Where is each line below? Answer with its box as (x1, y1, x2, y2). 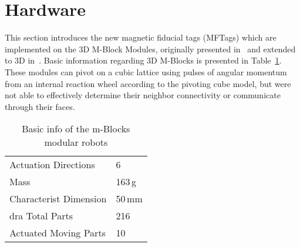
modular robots (44, 135, 108, 149)
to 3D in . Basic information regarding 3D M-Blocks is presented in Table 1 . (5, 54, 282, 66)
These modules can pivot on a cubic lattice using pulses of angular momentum (5, 65, 287, 78)
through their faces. (5, 100, 75, 112)
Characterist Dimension (9, 192, 107, 206)
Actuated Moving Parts (9, 226, 106, 240)
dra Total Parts (9, 209, 73, 223)
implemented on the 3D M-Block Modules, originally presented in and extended (5, 42, 296, 55)
